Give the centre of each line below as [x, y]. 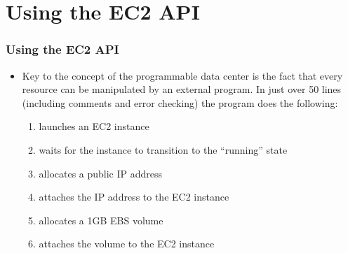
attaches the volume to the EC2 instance [127, 244]
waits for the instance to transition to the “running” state [163, 149]
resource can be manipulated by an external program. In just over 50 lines [182, 89]
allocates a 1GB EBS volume [101, 220]
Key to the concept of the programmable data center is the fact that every [182, 75]
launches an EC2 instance [94, 126]
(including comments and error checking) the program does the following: [180, 102]
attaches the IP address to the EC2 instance [134, 197]
